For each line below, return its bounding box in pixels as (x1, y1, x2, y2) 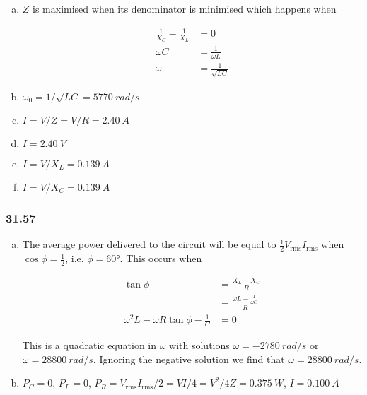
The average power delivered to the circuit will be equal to (22, 237, 276, 252)
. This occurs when (120, 251, 202, 266)
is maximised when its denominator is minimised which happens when (33, 1, 337, 16)
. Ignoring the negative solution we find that (93, 351, 285, 366)
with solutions (169, 338, 230, 353)
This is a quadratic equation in (22, 338, 157, 353)
